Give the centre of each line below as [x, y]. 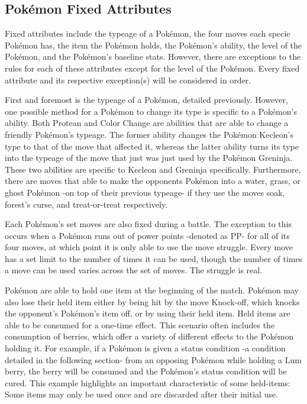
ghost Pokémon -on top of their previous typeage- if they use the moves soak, [145, 192]
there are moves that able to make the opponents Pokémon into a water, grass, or [153, 181]
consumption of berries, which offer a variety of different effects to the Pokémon [149, 336]
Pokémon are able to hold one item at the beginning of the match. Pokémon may [152, 290]
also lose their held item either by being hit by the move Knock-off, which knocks [152, 301]
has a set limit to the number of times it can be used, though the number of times [154, 258]
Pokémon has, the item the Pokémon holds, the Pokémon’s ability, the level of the [153, 45]
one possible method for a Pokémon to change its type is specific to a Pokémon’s [151, 111]
